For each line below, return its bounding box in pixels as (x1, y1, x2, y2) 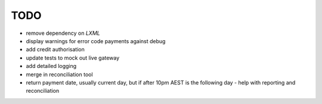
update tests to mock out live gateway (26, 54, 120, 61)
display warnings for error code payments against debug (26, 37, 166, 44)
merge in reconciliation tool (26, 71, 93, 78)
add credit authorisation (26, 46, 85, 53)
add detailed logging (26, 63, 77, 70)
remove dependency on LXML (26, 30, 101, 37)
